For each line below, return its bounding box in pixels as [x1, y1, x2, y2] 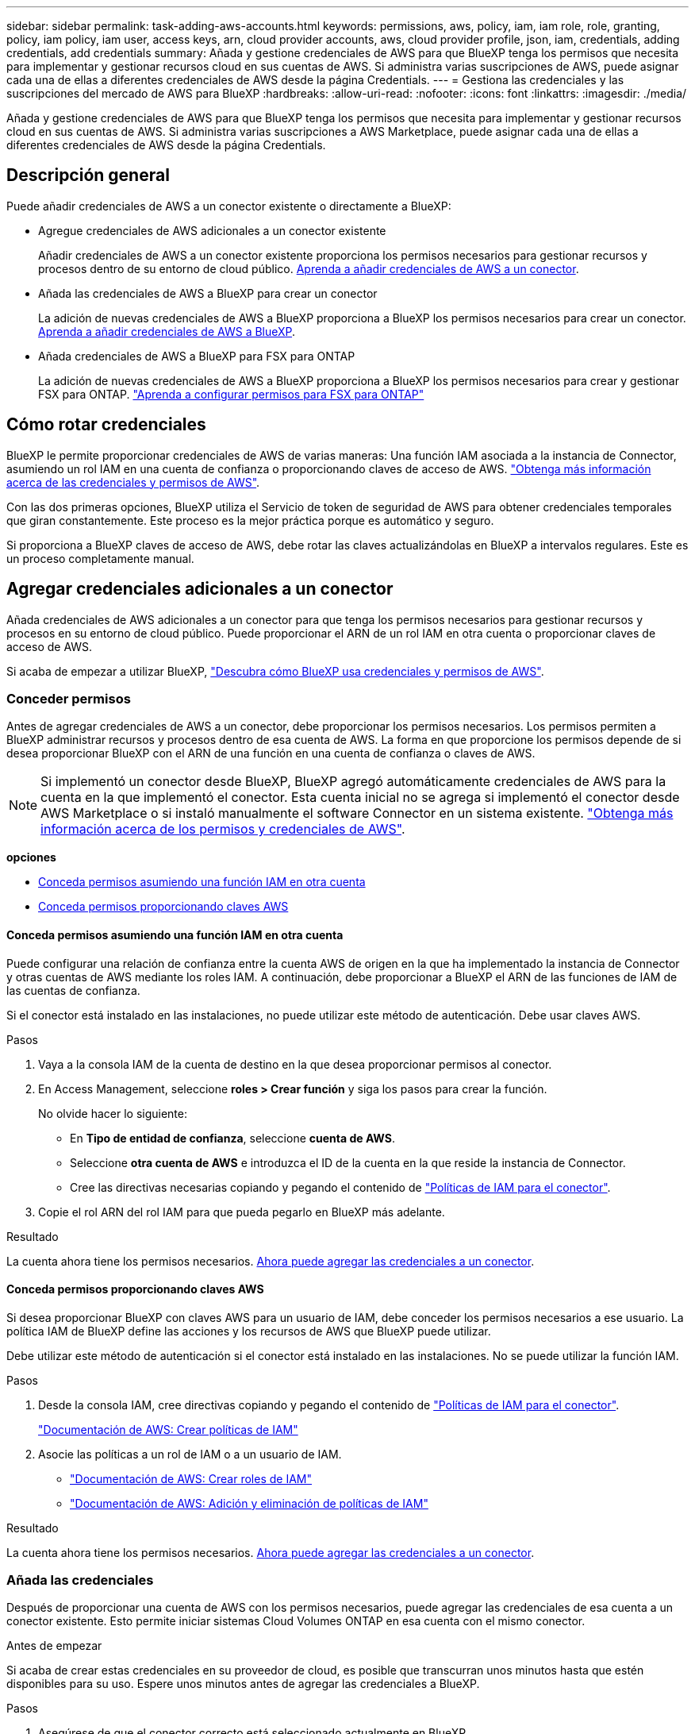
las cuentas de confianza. [6, 983, 140, 997]
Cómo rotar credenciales [6, 414, 206, 435]
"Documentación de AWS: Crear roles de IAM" [70, 1471, 312, 1485]
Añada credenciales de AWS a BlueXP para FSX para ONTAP [38, 349, 355, 363]
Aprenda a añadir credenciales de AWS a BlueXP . [38, 324, 296, 338]
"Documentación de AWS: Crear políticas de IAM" [38, 1422, 298, 1436]
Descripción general [6, 165, 170, 186]
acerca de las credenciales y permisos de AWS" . [6, 475, 260, 489]
